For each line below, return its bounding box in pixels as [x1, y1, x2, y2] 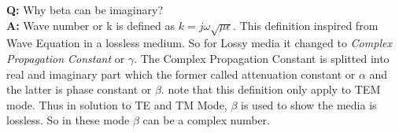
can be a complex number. [142, 112, 270, 128]
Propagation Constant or [6, 50, 125, 66]
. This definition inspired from [233, 17, 379, 33]
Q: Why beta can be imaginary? [6, 2, 163, 17]
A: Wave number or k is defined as [6, 17, 175, 33]
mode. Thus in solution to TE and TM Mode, [6, 96, 227, 113]
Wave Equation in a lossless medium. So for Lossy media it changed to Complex [6, 35, 392, 51]
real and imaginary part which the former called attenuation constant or [6, 65, 356, 82]
